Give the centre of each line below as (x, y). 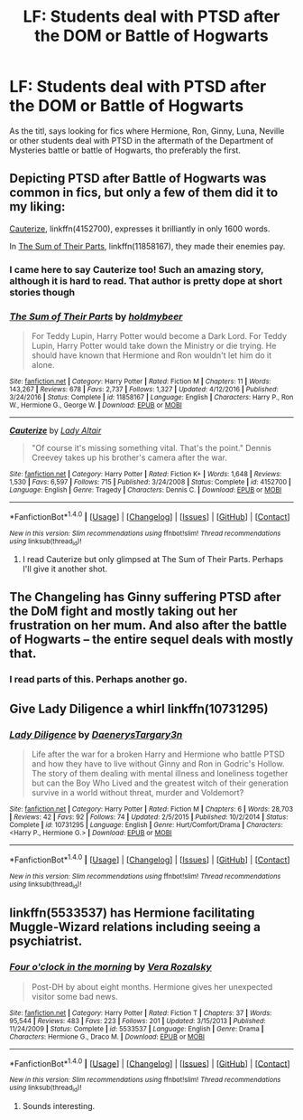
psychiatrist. (46, 941)
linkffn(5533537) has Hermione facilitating (132, 913)
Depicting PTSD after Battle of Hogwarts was (138, 179)
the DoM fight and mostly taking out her (124, 612)
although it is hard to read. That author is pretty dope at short (146, 280)
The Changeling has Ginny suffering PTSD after (145, 597)
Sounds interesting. (59, 1106)
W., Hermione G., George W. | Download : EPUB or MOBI (96, 405)
